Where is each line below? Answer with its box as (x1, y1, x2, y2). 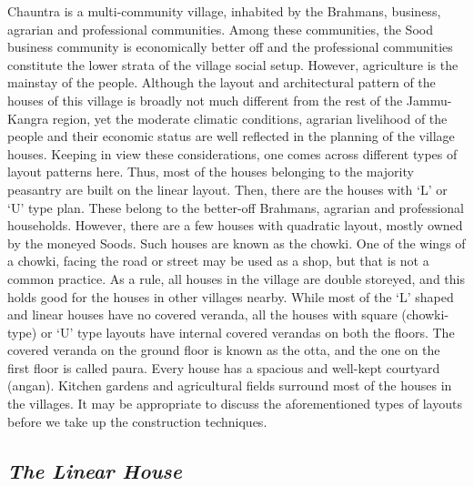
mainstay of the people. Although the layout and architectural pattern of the (7, 73, 436, 92)
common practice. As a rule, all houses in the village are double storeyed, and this (7, 268, 465, 288)
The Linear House (7, 456, 183, 484)
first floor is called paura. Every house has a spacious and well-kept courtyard (7, 358, 440, 377)
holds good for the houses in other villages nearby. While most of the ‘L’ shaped (7, 287, 454, 306)
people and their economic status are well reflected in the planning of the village (7, 127, 455, 146)
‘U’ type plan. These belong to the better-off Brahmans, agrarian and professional (7, 197, 464, 217)
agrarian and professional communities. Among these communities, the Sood (7, 19, 433, 38)
